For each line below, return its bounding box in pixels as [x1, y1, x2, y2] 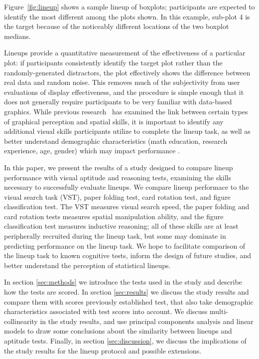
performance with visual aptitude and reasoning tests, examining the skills [4, 172, 231, 182]
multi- [210, 306, 228, 317]
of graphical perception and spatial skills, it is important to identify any [4, 116, 224, 126]
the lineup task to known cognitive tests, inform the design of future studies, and [4, 250, 252, 261]
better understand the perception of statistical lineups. [4, 260, 171, 270]
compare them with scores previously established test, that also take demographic [4, 296, 254, 307]
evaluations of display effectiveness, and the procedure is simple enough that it [4, 86, 244, 97]
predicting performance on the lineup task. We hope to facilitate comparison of [4, 240, 246, 251]
